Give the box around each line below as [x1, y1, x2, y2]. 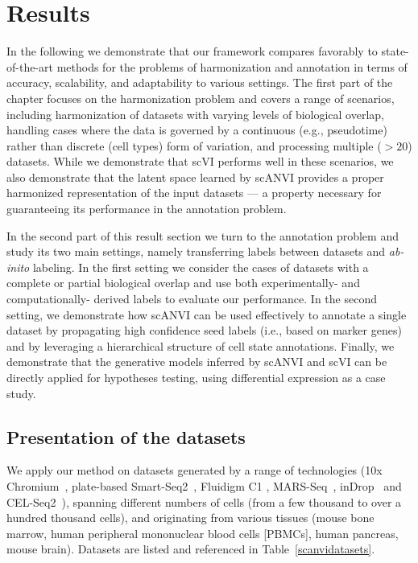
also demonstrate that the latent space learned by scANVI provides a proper [6, 168, 384, 185]
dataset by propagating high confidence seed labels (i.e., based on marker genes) [6, 322, 402, 339]
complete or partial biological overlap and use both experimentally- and [6, 274, 360, 291]
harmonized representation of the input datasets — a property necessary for [6, 184, 382, 201]
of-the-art [6, 58, 53, 75]
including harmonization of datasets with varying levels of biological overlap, [6, 105, 384, 122]
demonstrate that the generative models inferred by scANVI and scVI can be [6, 353, 387, 370]
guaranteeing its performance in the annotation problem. [6, 200, 287, 217]
